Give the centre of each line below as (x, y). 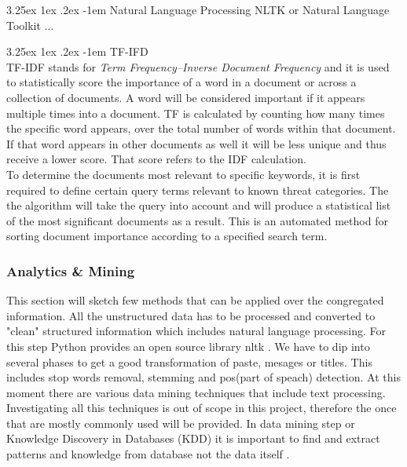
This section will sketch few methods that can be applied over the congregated (195, 300)
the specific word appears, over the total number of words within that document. (201, 128)
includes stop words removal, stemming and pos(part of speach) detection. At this (203, 377)
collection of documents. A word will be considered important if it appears (186, 97)
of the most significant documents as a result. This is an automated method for (197, 220)
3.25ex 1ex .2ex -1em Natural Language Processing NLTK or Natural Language (198, 9)
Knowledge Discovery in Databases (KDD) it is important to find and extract (193, 438)
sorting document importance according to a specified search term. (167, 236)
